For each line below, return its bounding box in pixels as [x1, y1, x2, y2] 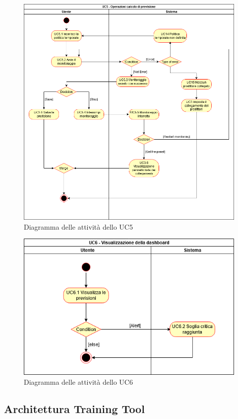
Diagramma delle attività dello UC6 [24, 376, 133, 387]
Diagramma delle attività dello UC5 [24, 221, 133, 232]
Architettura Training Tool [4, 401, 145, 416]
